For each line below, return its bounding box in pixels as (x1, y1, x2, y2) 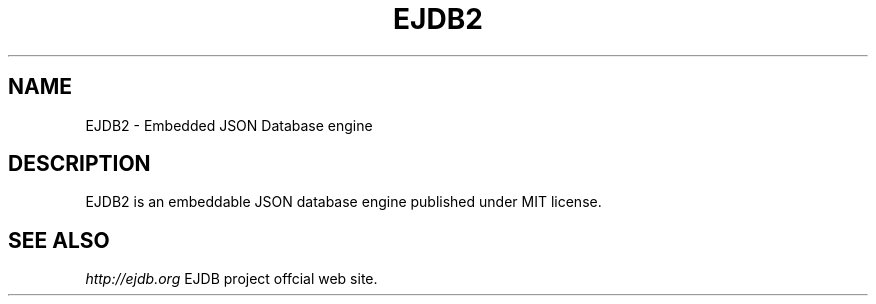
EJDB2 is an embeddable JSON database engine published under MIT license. (85, 193, 602, 211)
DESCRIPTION (8, 151, 151, 177)
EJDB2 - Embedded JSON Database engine (85, 116, 373, 134)
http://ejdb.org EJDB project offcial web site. (85, 270, 378, 288)
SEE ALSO (8, 227, 110, 253)
